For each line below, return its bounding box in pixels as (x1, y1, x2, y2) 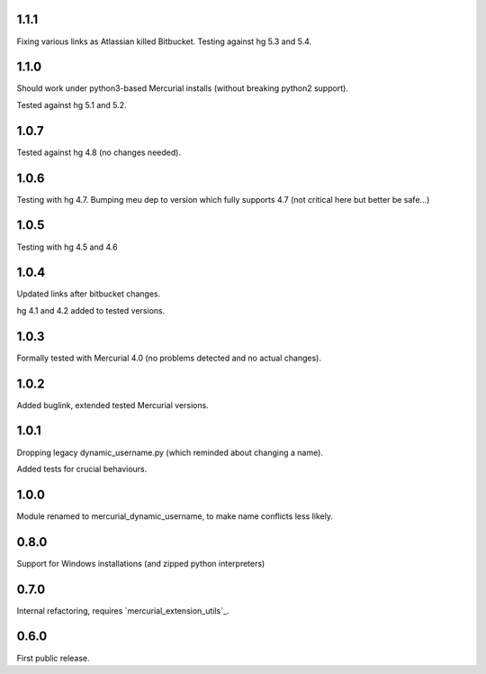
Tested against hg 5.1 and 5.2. (16, 99, 127, 110)
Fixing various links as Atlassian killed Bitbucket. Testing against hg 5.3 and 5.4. (16, 36, 312, 47)
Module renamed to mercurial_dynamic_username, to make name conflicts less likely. (16, 510, 333, 522)
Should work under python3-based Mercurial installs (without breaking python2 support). (16, 83, 348, 94)
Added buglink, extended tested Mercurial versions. (16, 399, 209, 410)
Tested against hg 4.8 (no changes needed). (16, 147, 182, 158)
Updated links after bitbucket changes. (16, 288, 161, 299)
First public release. (16, 652, 90, 663)
